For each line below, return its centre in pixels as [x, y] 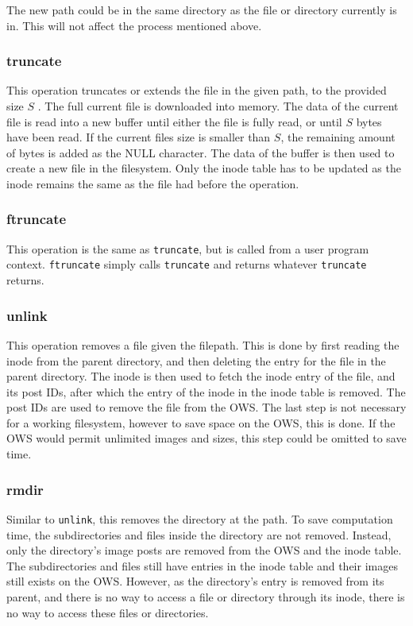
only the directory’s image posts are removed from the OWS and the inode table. [204, 550]
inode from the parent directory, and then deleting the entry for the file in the [196, 360]
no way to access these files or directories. [108, 612]
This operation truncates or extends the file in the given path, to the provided [197, 90]
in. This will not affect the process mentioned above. [134, 25]
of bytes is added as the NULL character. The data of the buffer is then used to [201, 152]
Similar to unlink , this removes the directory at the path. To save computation [200, 518]
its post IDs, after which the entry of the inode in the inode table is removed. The [206, 391]
